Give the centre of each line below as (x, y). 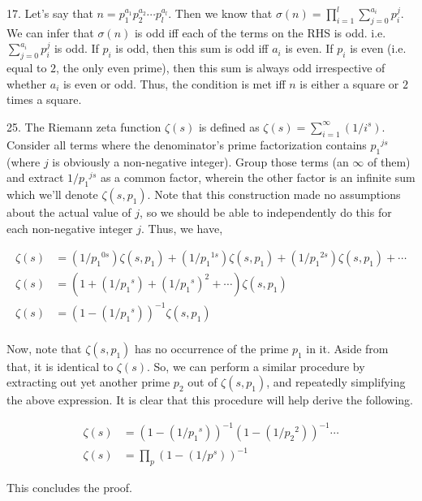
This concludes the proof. (69, 487)
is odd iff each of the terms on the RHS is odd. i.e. (260, 32)
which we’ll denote (52, 194)
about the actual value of (69, 212)
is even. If (309, 48)
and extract (35, 177)
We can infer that (50, 32)
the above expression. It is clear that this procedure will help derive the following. (210, 400)
